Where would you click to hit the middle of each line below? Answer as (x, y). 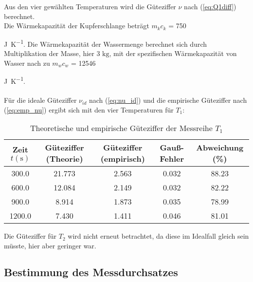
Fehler (172, 159)
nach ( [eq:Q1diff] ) (210, 6)
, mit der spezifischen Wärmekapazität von (173, 53)
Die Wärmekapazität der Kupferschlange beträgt (77, 26)
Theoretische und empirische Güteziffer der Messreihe (121, 128)
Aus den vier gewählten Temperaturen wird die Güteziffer (90, 6)
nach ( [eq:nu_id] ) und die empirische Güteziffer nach (168, 100)
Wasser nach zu (27, 63)
